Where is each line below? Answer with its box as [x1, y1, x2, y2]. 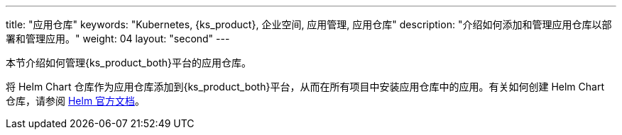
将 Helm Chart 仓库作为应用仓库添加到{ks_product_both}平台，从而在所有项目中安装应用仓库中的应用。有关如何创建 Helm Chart [6, 81, 604, 93]
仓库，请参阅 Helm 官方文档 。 [6, 95, 146, 107]
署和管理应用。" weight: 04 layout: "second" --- [6, 33, 230, 45]
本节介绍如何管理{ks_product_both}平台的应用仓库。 [6, 57, 251, 69]
